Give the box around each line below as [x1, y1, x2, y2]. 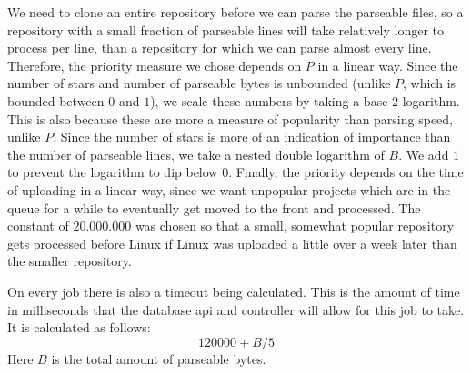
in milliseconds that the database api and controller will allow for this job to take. [7, 300, 465, 319]
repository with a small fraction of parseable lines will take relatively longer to [7, 20, 445, 39]
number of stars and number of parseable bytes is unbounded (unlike [7, 74, 391, 93]
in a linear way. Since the [317, 55, 458, 74]
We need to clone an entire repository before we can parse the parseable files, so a [7, 3, 464, 21]
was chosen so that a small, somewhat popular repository [135, 216, 455, 235]
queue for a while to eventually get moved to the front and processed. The [7, 198, 421, 217]
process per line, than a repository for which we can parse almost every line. [7, 38, 432, 57]
